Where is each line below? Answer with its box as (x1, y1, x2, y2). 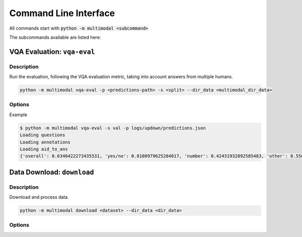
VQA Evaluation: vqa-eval (9, 47, 95, 56)
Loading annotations (20, 139, 70, 145)
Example (9, 111, 28, 118)
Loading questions (20, 132, 65, 138)
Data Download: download (9, 168, 94, 176)
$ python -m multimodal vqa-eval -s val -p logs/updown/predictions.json (20, 125, 206, 131)
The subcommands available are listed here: (9, 34, 101, 40)
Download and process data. (9, 194, 69, 200)
